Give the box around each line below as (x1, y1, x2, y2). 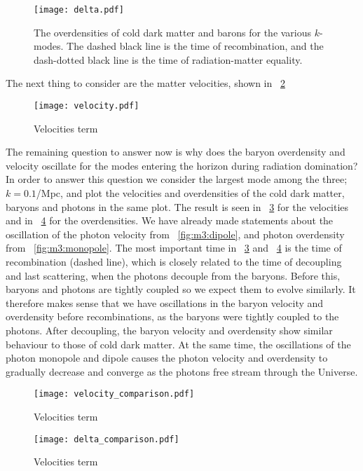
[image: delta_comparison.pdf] (34, 434, 179, 444)
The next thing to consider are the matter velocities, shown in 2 (6, 76, 285, 90)
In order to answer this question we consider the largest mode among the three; (6, 172, 348, 186)
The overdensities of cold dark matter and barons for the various (34, 25, 312, 39)
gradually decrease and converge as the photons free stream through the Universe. (6, 364, 358, 378)
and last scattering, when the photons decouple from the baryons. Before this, (6, 268, 341, 282)
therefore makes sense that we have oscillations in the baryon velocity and (6, 295, 324, 310)
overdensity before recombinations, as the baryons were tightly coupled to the (6, 309, 339, 324)
